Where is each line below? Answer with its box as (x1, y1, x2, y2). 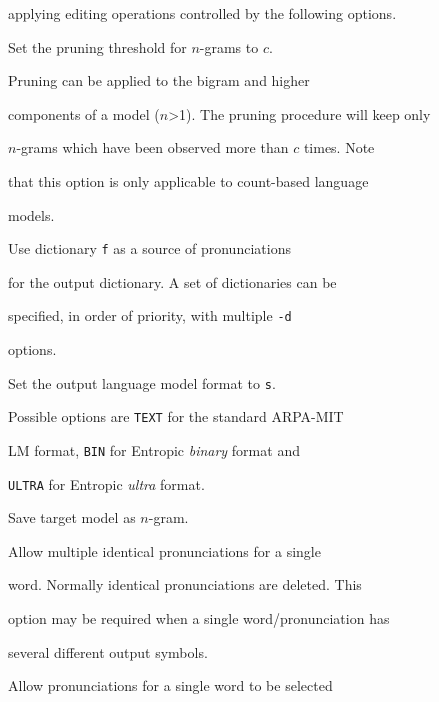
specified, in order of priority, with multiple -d (8, 305, 292, 326)
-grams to (199, 36, 259, 57)
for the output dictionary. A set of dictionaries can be (8, 271, 337, 292)
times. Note (303, 137, 375, 158)
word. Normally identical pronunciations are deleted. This (8, 574, 362, 595)
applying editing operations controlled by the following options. (8, 3, 397, 23)
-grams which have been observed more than (16, 137, 289, 158)
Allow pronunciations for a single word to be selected (8, 675, 333, 696)
